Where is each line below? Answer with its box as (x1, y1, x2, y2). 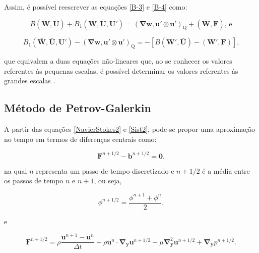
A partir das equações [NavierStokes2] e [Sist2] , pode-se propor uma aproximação (4, 124, 255, 134)
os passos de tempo (4, 175, 63, 186)
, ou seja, (94, 175, 122, 186)
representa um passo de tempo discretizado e (36, 165, 174, 176)
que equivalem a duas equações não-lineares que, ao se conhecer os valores (4, 56, 232, 66)
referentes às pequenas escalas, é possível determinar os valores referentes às (4, 65, 238, 76)
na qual (4, 165, 27, 176)
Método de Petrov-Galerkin (4, 100, 151, 116)
